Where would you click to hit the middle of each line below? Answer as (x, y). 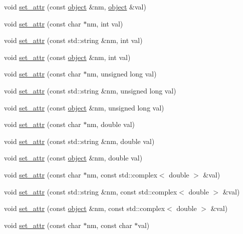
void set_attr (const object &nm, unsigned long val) (84, 107)
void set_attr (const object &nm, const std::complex (85, 208)
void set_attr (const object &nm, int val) (67, 57)
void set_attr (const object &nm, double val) (73, 158)
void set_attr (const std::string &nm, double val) (79, 141)
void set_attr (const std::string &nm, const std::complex (91, 191)
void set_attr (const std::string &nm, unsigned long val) (90, 90)
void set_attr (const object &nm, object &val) (75, 6)
